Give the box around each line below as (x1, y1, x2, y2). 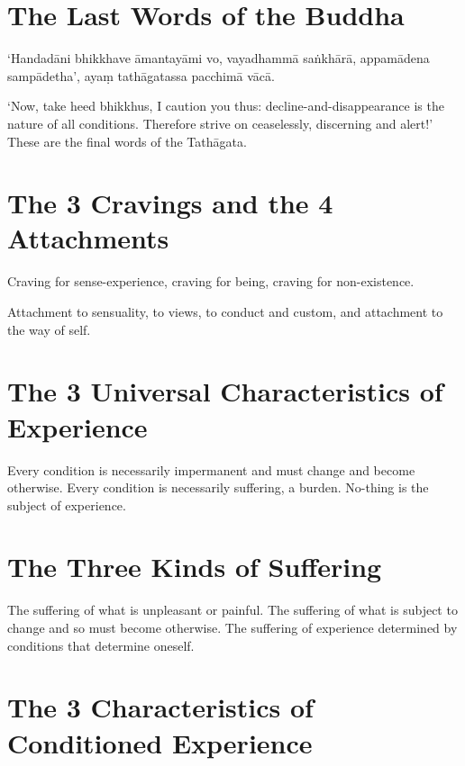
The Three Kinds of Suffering (7, 548, 382, 585)
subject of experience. (7, 495, 126, 514)
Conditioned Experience (7, 724, 313, 761)
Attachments (7, 220, 169, 257)
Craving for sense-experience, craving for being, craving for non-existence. (7, 272, 415, 291)
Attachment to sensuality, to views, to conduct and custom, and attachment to (7, 302, 443, 320)
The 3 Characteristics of (7, 689, 314, 725)
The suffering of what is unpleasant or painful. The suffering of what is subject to (7, 600, 458, 619)
